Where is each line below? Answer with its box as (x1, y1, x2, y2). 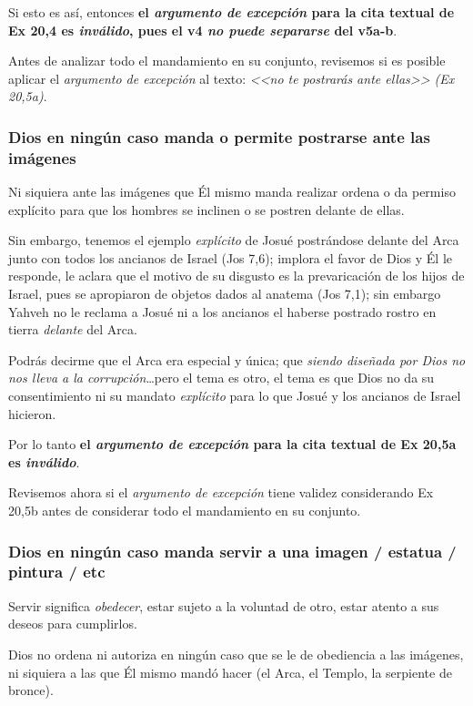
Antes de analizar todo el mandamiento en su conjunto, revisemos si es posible (8, 51, 446, 70)
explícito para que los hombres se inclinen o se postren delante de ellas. (8, 200, 405, 219)
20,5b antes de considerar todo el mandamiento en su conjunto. (8, 501, 361, 520)
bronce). (8, 680, 54, 700)
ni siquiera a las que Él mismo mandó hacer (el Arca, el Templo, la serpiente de (8, 662, 452, 681)
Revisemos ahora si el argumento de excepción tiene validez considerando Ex (8, 483, 434, 502)
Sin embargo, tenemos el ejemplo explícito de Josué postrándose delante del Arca (8, 230, 459, 250)
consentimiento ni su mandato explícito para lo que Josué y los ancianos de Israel (8, 386, 461, 405)
